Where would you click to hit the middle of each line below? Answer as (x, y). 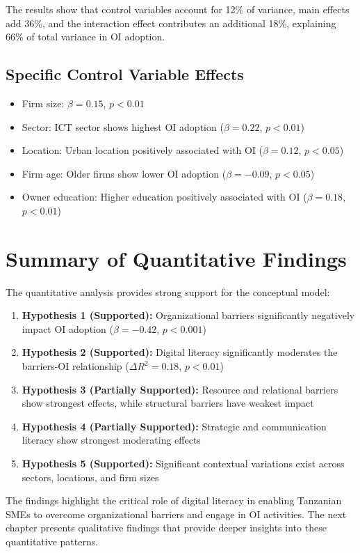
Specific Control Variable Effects (125, 74)
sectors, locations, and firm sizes (90, 477)
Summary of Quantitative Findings (176, 258)
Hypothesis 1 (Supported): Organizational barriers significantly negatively (188, 315)
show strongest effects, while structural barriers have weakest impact (168, 403)
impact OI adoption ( (67, 328)
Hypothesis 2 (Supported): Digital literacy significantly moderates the (180, 352)
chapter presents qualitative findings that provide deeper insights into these (166, 528)
